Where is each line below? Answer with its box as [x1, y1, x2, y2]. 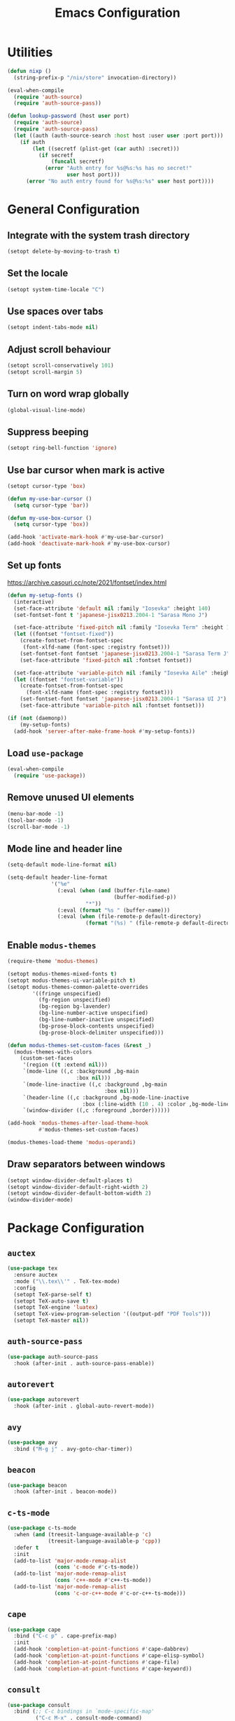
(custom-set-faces [20, 1055, 73, 1062]
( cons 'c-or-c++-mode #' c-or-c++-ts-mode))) [54, 1590, 187, 1597]
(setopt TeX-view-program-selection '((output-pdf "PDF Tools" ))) [13, 1310, 211, 1317]
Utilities [7, 44, 53, 60]
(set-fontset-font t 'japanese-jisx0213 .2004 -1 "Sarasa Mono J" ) [13, 611, 208, 618]
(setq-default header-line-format [7, 874, 108, 882]
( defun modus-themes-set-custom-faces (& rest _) [7, 1042, 152, 1049]
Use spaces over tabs [7, 305, 104, 317]
